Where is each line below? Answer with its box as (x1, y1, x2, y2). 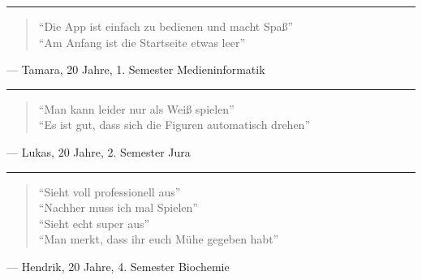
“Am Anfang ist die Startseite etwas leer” (38, 33, 246, 50)
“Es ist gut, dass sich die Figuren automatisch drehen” (38, 116, 310, 133)
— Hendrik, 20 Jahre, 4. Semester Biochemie (6, 257, 230, 274)
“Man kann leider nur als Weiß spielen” (38, 100, 235, 117)
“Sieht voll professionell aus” (38, 183, 181, 200)
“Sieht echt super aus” (38, 214, 150, 231)
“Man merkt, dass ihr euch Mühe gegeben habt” (38, 230, 279, 248)
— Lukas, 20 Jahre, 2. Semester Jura (6, 143, 191, 160)
